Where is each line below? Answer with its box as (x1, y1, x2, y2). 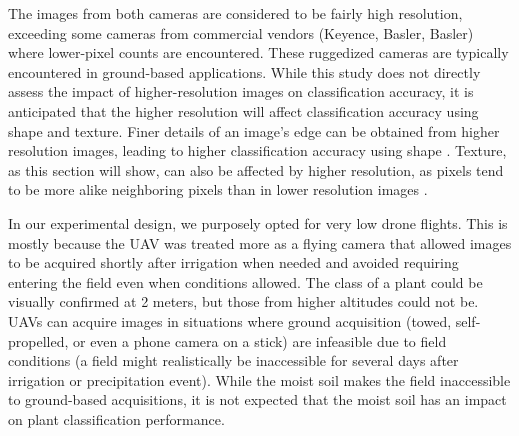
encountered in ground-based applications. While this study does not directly (8, 61, 481, 82)
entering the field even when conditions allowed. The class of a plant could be (8, 271, 483, 292)
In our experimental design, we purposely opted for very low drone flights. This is (8, 212, 508, 233)
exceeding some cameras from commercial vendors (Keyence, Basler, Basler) (8, 22, 474, 43)
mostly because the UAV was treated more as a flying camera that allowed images (8, 232, 512, 253)
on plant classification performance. (8, 408, 225, 429)
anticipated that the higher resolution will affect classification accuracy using (8, 100, 479, 121)
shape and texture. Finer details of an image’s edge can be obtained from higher (8, 120, 500, 141)
